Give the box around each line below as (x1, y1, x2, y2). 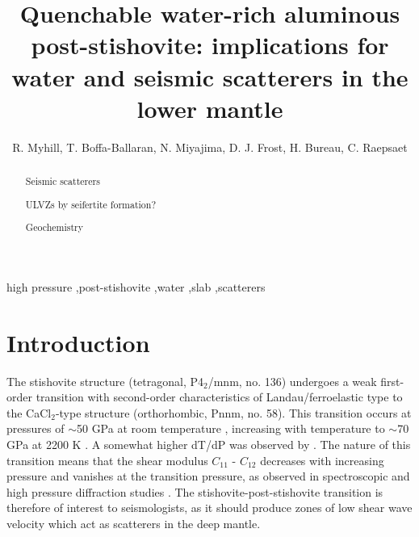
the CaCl (6, 404, 52, 421)
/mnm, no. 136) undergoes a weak (207, 372, 377, 389)
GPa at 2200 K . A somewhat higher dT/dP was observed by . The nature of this (6, 435, 411, 452)
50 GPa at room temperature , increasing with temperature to (76, 420, 385, 437)
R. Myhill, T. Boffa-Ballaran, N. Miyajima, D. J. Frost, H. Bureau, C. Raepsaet (12, 138, 408, 155)
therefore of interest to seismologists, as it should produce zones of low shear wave (6, 499, 413, 516)
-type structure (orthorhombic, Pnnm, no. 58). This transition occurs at (55, 404, 412, 421)
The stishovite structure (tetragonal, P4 (6, 372, 203, 389)
